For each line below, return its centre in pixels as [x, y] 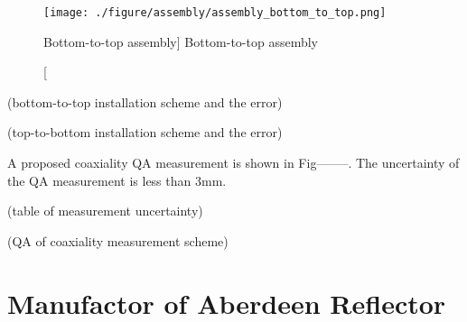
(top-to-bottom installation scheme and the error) [145, 132]
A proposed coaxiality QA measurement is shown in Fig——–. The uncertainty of [233, 163]
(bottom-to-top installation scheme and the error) [145, 101]
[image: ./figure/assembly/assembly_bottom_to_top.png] [215, 13]
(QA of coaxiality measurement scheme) [118, 240]
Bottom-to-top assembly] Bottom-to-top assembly [181, 41]
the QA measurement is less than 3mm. [117, 180]
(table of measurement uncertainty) [105, 211]
